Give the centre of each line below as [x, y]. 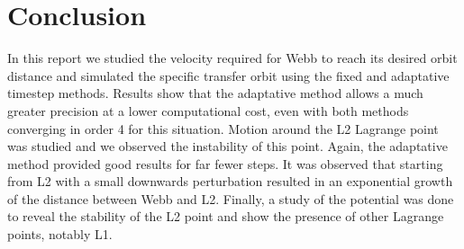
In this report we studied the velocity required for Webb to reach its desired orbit [232, 58]
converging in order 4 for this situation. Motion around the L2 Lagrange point [223, 128]
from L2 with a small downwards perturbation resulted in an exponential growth [230, 181]
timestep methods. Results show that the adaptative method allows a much [215, 93]
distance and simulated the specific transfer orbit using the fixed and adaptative [228, 75]
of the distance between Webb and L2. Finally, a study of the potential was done [231, 198]
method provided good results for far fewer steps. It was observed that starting [225, 163]
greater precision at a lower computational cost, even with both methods [208, 110]
